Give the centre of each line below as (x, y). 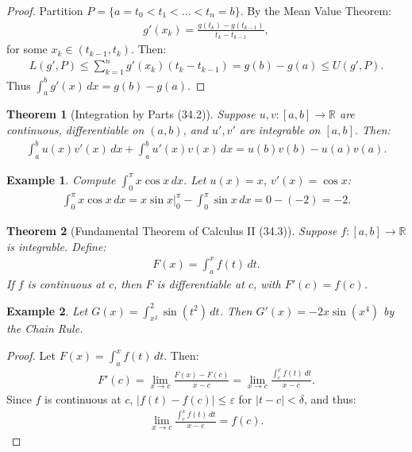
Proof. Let (31, 355)
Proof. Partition (45, 10)
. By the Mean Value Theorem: (316, 10)
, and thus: (330, 398)
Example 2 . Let (47, 310)
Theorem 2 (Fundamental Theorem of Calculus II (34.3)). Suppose (172, 231)
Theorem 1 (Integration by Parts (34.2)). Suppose (131, 114)
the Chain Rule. (45, 328)
